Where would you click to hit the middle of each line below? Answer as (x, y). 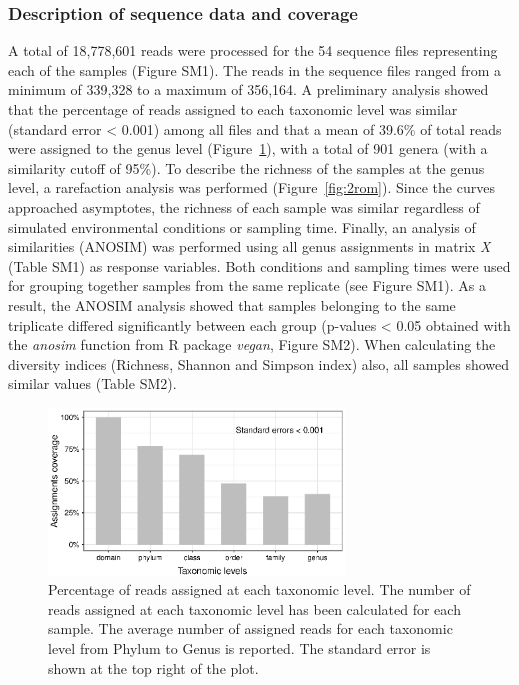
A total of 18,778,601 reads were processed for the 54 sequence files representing (253, 50)
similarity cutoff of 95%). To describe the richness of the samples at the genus (246, 167)
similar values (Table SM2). (92, 383)
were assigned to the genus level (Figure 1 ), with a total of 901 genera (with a (248, 148)
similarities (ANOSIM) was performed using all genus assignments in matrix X (249, 246)
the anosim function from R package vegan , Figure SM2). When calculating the (252, 344)
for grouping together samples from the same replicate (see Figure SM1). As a (247, 285)
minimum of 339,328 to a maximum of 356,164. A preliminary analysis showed (248, 89)
